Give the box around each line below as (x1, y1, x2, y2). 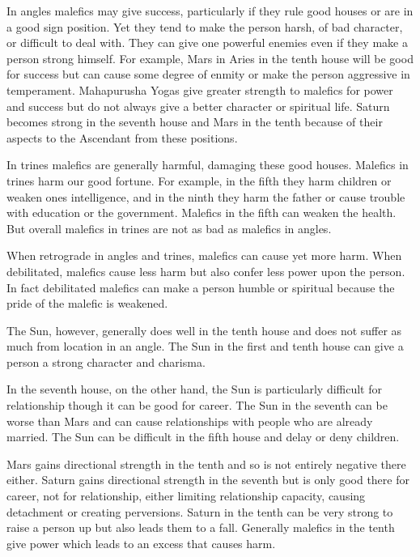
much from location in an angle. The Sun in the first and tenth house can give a (6, 338, 404, 355)
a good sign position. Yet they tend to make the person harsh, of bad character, (6, 18, 403, 35)
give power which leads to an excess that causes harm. (6, 534, 276, 551)
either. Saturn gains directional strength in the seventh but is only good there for (6, 471, 409, 488)
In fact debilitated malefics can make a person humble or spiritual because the (6, 278, 395, 296)
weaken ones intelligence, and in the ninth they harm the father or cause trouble (6, 188, 405, 205)
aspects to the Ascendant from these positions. (6, 129, 238, 146)
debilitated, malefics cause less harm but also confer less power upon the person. (6, 262, 405, 279)
